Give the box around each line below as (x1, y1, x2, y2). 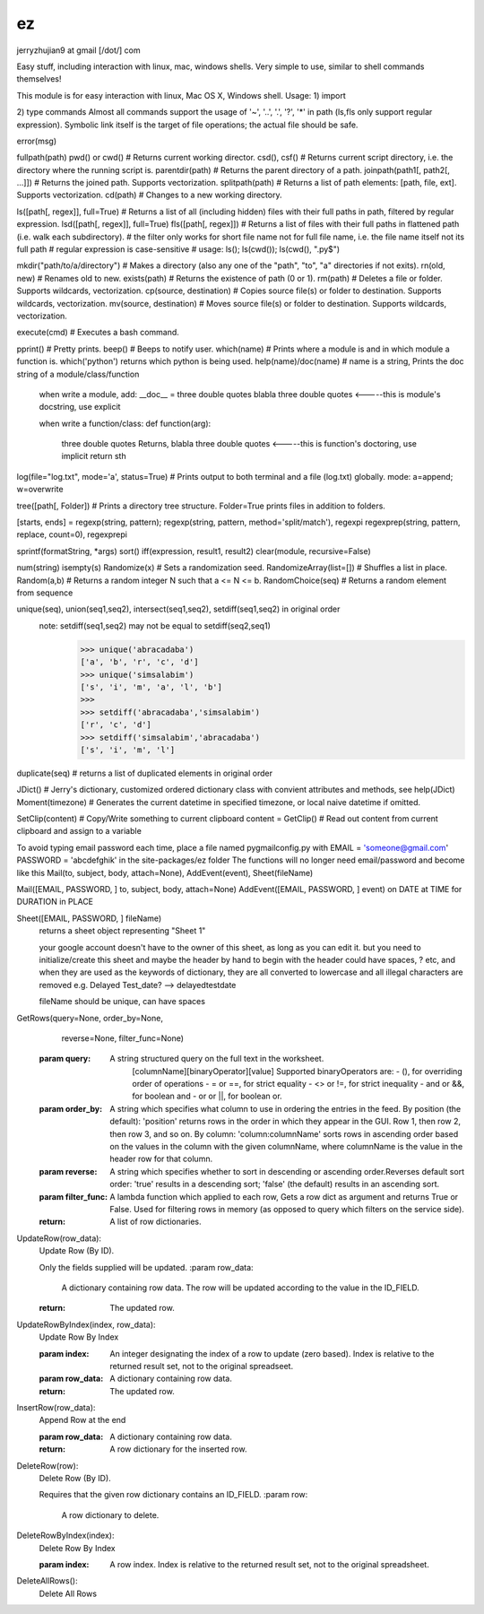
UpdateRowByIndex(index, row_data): (16, 1319, 156, 1330)
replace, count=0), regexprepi (16, 529, 127, 540)
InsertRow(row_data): (16, 1402, 96, 1413)
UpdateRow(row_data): (16, 1233, 102, 1244)
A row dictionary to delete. (61, 1509, 160, 1520)
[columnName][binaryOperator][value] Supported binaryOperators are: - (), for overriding (132, 1065, 462, 1076)
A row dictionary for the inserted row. (109, 1444, 247, 1454)
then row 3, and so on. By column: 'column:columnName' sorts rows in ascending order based (109, 1128, 459, 1139)
